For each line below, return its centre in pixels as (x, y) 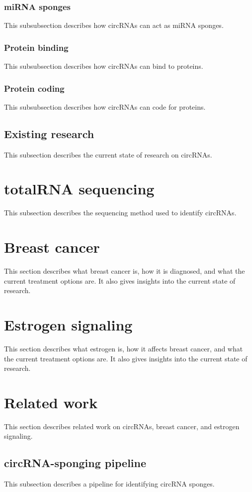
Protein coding (34, 88)
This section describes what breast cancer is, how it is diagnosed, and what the (125, 271)
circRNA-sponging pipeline (75, 463)
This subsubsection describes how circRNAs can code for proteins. (105, 106)
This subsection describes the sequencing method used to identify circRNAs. (120, 213)
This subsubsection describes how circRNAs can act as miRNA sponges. (114, 25)
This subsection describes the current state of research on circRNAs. (108, 154)
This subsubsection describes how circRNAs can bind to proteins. (104, 66)
